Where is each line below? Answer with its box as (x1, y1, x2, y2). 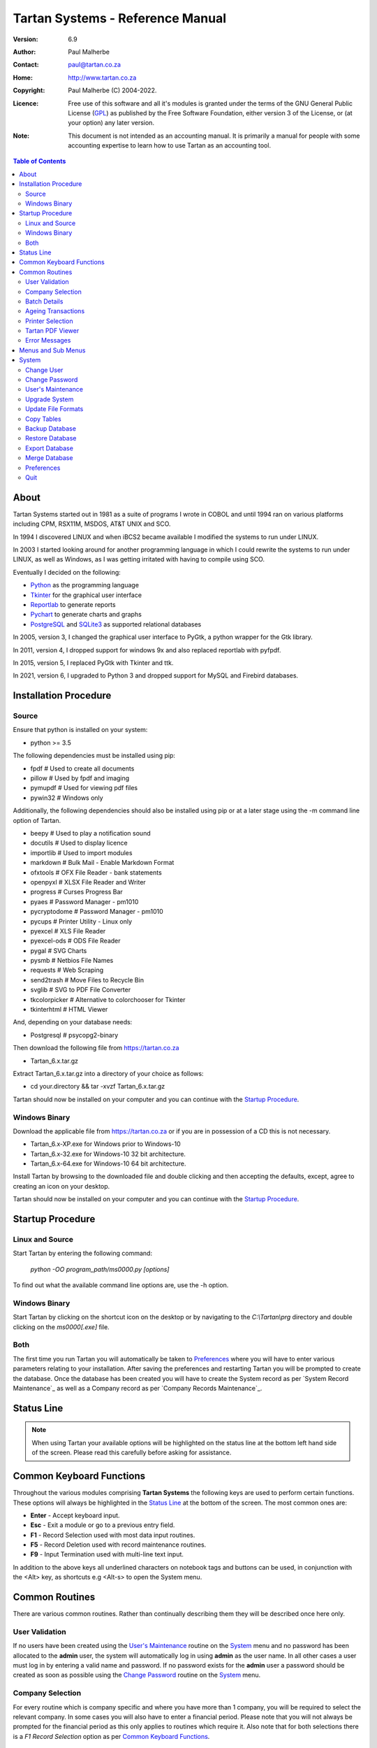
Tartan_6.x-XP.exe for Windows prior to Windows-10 (30, 1140, 181, 1148)
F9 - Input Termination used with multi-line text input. (30, 1550, 184, 1559)
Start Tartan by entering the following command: (13, 1249, 153, 1258)
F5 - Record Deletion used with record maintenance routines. (30, 1540, 207, 1549)
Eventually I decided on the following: (13, 568, 121, 576)
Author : (13, 48, 36, 56)
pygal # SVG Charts (30, 946, 87, 954)
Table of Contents (13, 157, 66, 166)
